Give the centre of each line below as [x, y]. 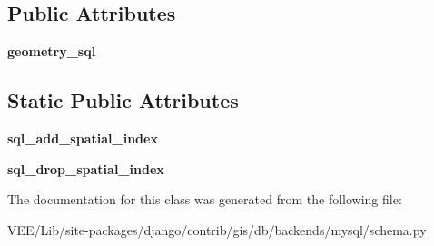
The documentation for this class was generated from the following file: [205, 199]
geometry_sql [52, 51]
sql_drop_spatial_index [86, 168]
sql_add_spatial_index [83, 138]
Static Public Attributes [123, 100]
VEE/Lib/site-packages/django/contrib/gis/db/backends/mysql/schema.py [217, 229]
